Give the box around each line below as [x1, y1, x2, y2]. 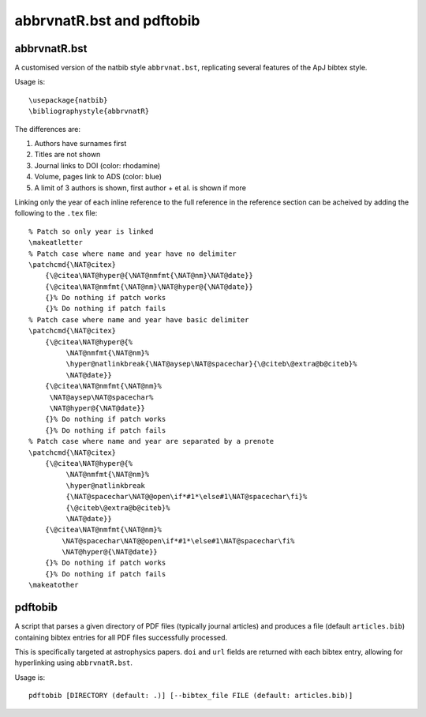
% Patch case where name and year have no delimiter [28, 249, 237, 258]
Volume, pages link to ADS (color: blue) [34, 172, 162, 182]
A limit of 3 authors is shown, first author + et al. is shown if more [34, 182, 246, 193]
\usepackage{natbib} [28, 96, 108, 104]
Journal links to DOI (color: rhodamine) [34, 160, 161, 170]
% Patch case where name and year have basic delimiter [28, 315, 249, 324]
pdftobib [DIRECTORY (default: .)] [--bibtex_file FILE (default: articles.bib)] [28, 691, 353, 700]
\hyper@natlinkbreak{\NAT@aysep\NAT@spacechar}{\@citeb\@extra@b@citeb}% [65, 359, 357, 369]
